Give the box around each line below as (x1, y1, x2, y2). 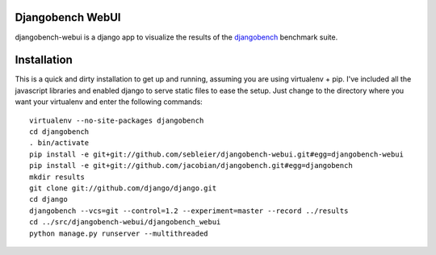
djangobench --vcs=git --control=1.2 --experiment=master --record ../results (29, 206, 349, 215)
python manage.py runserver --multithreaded (29, 228, 209, 238)
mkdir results (29, 172, 85, 182)
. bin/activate (29, 138, 90, 148)
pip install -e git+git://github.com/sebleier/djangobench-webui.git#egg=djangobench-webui (29, 149, 404, 159)
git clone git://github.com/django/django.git (29, 183, 217, 193)
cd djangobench (29, 127, 90, 136)
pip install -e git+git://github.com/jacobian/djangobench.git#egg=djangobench (29, 161, 353, 170)
